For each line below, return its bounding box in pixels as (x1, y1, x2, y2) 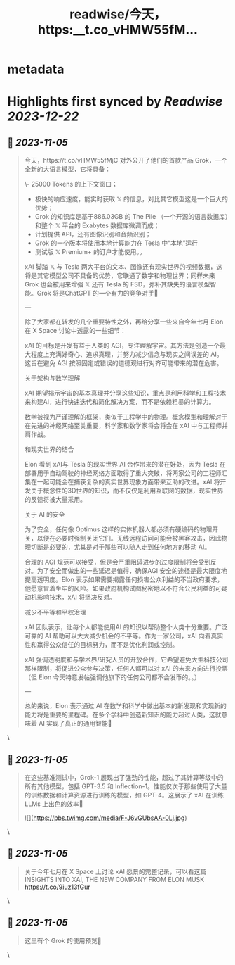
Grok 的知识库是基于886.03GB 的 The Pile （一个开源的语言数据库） (34, 213, 229, 221)
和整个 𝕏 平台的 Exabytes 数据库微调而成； (34, 221, 160, 229)
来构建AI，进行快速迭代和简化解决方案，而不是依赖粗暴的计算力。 (24, 398, 215, 406)
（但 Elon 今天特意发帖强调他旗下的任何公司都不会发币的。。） (24, 673, 201, 681)
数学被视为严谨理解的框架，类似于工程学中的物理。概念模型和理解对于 (24, 412, 228, 421)
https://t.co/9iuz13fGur (24, 883, 90, 891)
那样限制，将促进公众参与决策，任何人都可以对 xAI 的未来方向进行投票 (24, 664, 228, 673)
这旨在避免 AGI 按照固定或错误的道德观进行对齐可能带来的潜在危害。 (24, 359, 223, 367)
